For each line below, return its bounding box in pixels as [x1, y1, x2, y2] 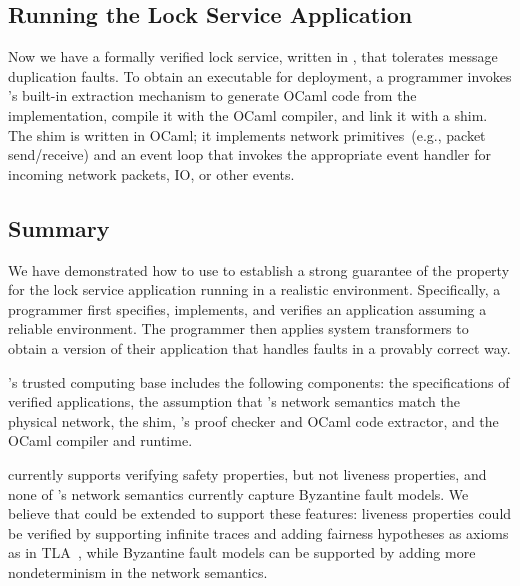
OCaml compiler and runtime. [8, 430, 193, 451]
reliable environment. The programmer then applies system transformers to [8, 318, 469, 339]
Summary [8, 212, 110, 243]
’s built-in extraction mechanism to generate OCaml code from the [8, 85, 417, 106]
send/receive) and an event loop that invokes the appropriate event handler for [8, 144, 491, 165]
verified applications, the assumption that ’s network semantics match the [8, 391, 461, 412]
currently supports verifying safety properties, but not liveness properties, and [8, 463, 487, 484]
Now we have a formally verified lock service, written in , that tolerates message [8, 46, 498, 67]
